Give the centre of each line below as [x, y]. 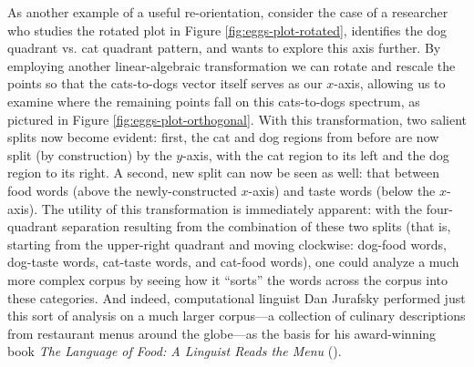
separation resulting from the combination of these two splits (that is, [256, 226]
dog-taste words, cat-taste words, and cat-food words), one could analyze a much [233, 262]
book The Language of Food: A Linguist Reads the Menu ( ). [175, 351]
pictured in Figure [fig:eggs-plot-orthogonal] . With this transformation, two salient [237, 119]
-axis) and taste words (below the [342, 190]
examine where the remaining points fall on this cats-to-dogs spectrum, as [214, 101]
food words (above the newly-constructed [122, 190]
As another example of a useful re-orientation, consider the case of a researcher [228, 12]
